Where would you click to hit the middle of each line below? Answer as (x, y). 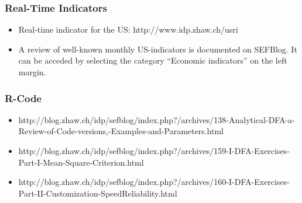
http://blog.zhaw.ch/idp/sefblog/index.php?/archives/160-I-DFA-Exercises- (154, 182)
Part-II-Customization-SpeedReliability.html (98, 193)
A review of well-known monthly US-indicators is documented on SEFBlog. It (158, 49)
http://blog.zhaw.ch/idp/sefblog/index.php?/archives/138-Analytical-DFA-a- (157, 119)
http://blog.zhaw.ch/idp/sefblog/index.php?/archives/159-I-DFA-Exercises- (154, 150)
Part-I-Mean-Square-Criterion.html (81, 162)
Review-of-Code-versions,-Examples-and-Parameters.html (121, 131)
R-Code (23, 98)
